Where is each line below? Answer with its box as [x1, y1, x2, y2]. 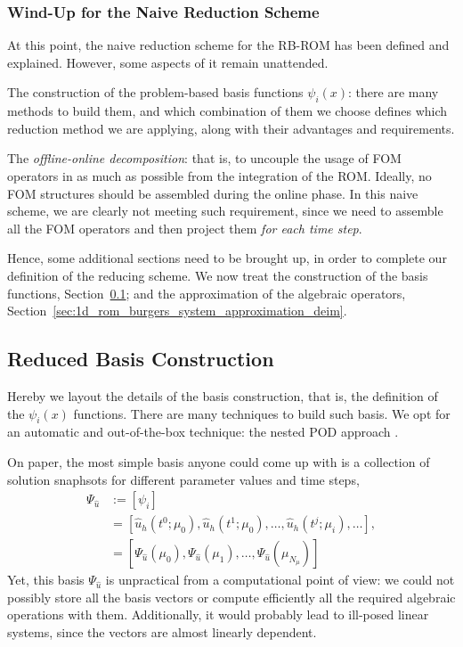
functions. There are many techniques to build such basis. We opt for [73, 404, 451, 422]
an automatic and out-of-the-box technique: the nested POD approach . [7, 422, 399, 441]
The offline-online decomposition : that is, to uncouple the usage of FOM [7, 149, 402, 168]
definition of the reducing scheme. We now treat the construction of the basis [7, 266, 428, 284]
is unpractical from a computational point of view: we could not [105, 570, 455, 589]
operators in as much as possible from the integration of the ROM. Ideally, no [7, 166, 432, 184]
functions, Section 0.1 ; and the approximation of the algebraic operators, [7, 283, 406, 302]
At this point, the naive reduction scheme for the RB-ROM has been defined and [7, 36, 450, 54]
